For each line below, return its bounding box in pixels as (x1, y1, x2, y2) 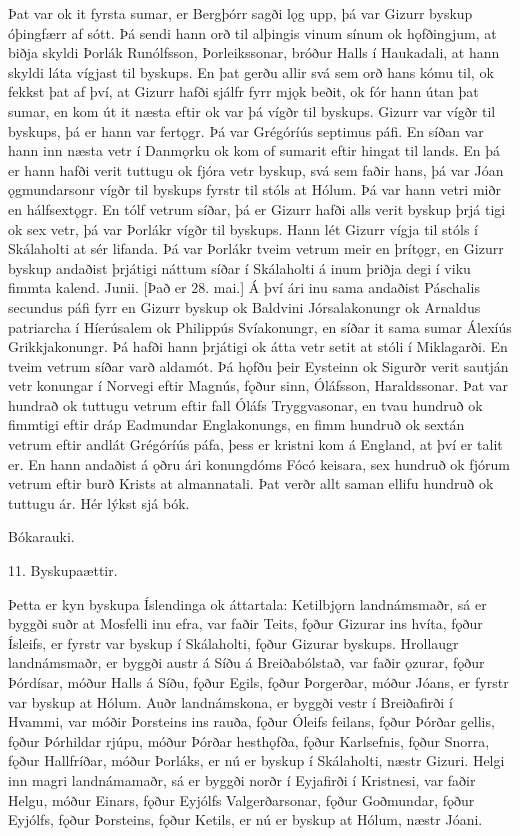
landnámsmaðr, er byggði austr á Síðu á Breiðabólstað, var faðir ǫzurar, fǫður (8, 652, 485, 673)
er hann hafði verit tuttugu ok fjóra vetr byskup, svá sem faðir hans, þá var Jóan (8, 159, 504, 180)
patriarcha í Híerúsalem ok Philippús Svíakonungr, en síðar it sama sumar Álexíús (8, 316, 512, 337)
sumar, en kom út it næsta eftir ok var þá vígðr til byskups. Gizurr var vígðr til (8, 100, 496, 121)
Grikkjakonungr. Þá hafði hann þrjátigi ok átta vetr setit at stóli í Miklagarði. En (8, 336, 508, 357)
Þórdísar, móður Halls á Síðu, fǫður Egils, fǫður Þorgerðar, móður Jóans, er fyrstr (8, 672, 509, 692)
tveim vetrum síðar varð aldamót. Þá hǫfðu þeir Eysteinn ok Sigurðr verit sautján (8, 355, 509, 376)
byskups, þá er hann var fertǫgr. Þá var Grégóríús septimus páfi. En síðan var (8, 120, 484, 141)
